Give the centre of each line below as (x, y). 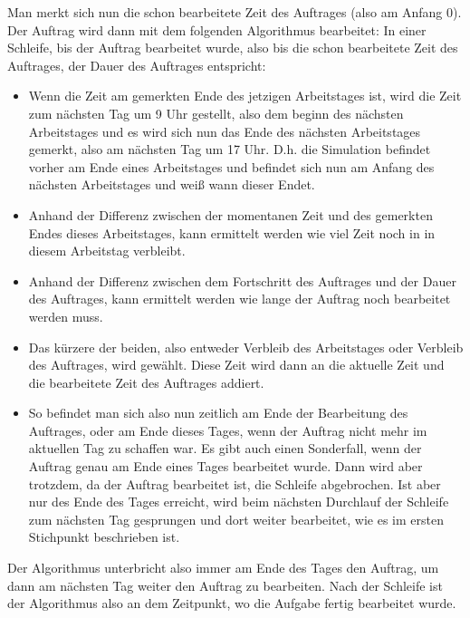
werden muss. (66, 316)
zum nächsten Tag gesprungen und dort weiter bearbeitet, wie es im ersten (236, 519)
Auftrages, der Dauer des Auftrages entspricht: (137, 65)
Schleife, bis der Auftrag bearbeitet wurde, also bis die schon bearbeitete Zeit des (233, 48)
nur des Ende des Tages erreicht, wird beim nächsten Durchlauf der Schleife (239, 502)
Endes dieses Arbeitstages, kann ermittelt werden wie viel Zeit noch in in (232, 232)
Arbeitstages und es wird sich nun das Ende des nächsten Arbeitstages (225, 131)
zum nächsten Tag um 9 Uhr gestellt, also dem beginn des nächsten (216, 113)
